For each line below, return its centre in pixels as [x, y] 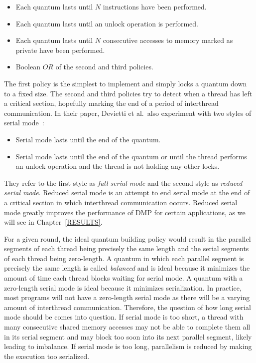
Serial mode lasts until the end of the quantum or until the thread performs [131, 156]
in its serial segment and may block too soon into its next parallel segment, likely [128, 336]
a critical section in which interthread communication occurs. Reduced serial [121, 202]
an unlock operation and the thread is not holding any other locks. [118, 166]
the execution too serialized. [47, 356]
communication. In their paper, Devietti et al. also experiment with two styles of [128, 113]
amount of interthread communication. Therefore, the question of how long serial [128, 307]
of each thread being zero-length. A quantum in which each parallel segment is [124, 258]
